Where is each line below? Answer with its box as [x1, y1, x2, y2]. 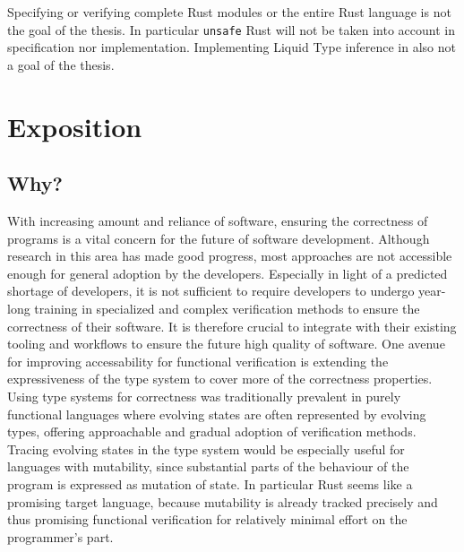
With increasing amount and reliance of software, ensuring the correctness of [7, 211, 428, 230]
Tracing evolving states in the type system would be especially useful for [7, 439, 405, 458]
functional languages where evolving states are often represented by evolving [7, 404, 426, 423]
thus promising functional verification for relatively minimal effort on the [7, 510, 408, 529]
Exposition [7, 108, 142, 144]
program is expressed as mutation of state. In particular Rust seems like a [7, 474, 413, 493]
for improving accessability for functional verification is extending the [7, 351, 389, 370]
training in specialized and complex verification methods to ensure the [34, 298, 420, 317]
